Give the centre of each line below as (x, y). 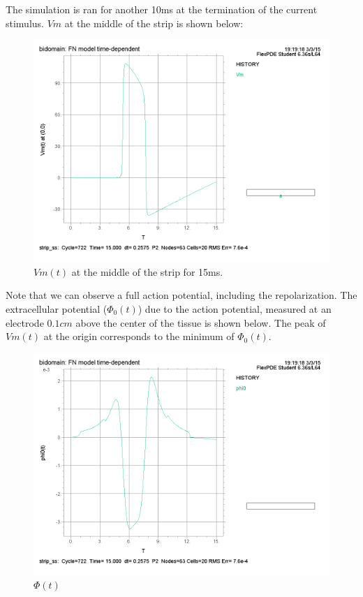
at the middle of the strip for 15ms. (147, 271)
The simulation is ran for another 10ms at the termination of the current (162, 9)
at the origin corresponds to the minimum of (139, 336)
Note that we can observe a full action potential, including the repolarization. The (181, 295)
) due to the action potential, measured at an (235, 308)
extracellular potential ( (57, 308)
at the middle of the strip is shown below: (154, 23)
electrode (25, 322)
